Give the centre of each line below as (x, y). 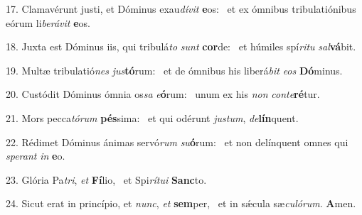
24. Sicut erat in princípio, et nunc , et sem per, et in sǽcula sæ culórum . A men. (181, 203)
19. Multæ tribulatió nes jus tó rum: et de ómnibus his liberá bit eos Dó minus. (174, 70)
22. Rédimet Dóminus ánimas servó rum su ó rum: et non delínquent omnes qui (177, 142)
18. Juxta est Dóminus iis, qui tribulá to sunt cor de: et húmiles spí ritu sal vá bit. (181, 46)
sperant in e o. (36, 156)
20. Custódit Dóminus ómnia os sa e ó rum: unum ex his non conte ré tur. (163, 94)
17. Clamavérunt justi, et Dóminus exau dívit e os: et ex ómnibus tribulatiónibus (181, 9)
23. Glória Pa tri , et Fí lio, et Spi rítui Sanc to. (106, 179)
